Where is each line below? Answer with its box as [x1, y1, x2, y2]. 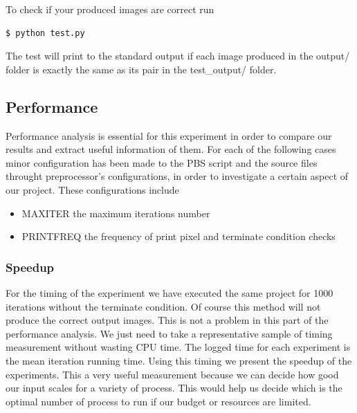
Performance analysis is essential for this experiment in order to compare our [6, 128, 332, 143]
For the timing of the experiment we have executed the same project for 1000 [6, 285, 333, 300]
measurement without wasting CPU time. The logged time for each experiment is [6, 340, 351, 354]
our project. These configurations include [6, 182, 179, 196]
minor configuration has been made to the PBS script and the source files [6, 155, 318, 169]
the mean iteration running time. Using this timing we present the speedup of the [6, 353, 352, 367]
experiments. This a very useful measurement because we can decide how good [6, 367, 339, 381]
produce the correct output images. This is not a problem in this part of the [6, 313, 329, 327]
